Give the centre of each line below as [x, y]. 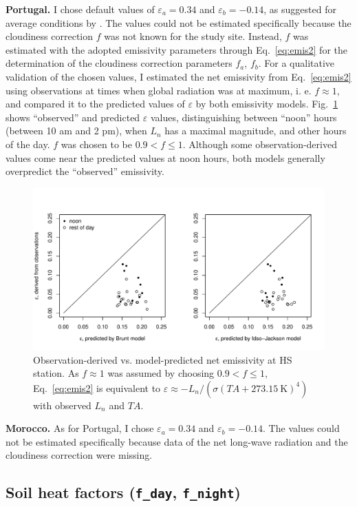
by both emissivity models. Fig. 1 [267, 104]
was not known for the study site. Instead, [193, 36]
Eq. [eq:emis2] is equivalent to [97, 387]
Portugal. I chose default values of [80, 9]
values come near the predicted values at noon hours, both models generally [165, 157]
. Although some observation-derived [260, 144]
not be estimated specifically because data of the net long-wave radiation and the [177, 441]
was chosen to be [96, 144]
